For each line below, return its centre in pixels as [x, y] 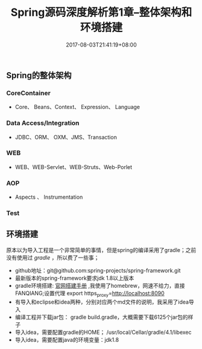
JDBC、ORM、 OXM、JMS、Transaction [66, 137]
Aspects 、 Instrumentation [49, 197]
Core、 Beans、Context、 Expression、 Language [77, 107]
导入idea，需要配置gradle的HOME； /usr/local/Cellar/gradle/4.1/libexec [103, 332]
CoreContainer [29, 93]
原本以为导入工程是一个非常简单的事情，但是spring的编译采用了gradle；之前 [101, 250]
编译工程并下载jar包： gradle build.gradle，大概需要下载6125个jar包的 [101, 317]
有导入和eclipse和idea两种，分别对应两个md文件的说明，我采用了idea [102, 302]
